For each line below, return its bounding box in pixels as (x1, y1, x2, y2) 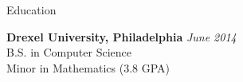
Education (6, 2, 57, 18)
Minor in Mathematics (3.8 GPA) (6, 59, 170, 76)
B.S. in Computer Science (6, 44, 131, 61)
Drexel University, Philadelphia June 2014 (6, 28, 237, 45)
